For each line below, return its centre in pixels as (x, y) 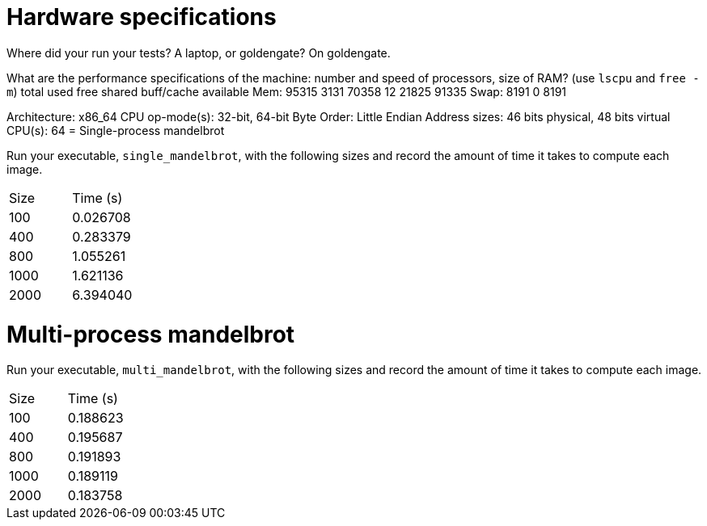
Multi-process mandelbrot (151, 334)
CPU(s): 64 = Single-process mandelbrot (116, 130)
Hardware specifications (142, 17)
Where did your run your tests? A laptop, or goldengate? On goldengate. (199, 53)
